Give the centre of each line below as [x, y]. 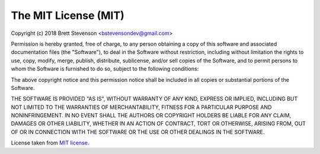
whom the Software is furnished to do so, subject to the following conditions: [105, 69]
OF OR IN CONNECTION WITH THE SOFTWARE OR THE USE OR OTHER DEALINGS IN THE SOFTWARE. [138, 132]
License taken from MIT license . [50, 143]
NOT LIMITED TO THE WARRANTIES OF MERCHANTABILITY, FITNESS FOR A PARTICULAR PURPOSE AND [141, 107]
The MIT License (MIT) [68, 15]
